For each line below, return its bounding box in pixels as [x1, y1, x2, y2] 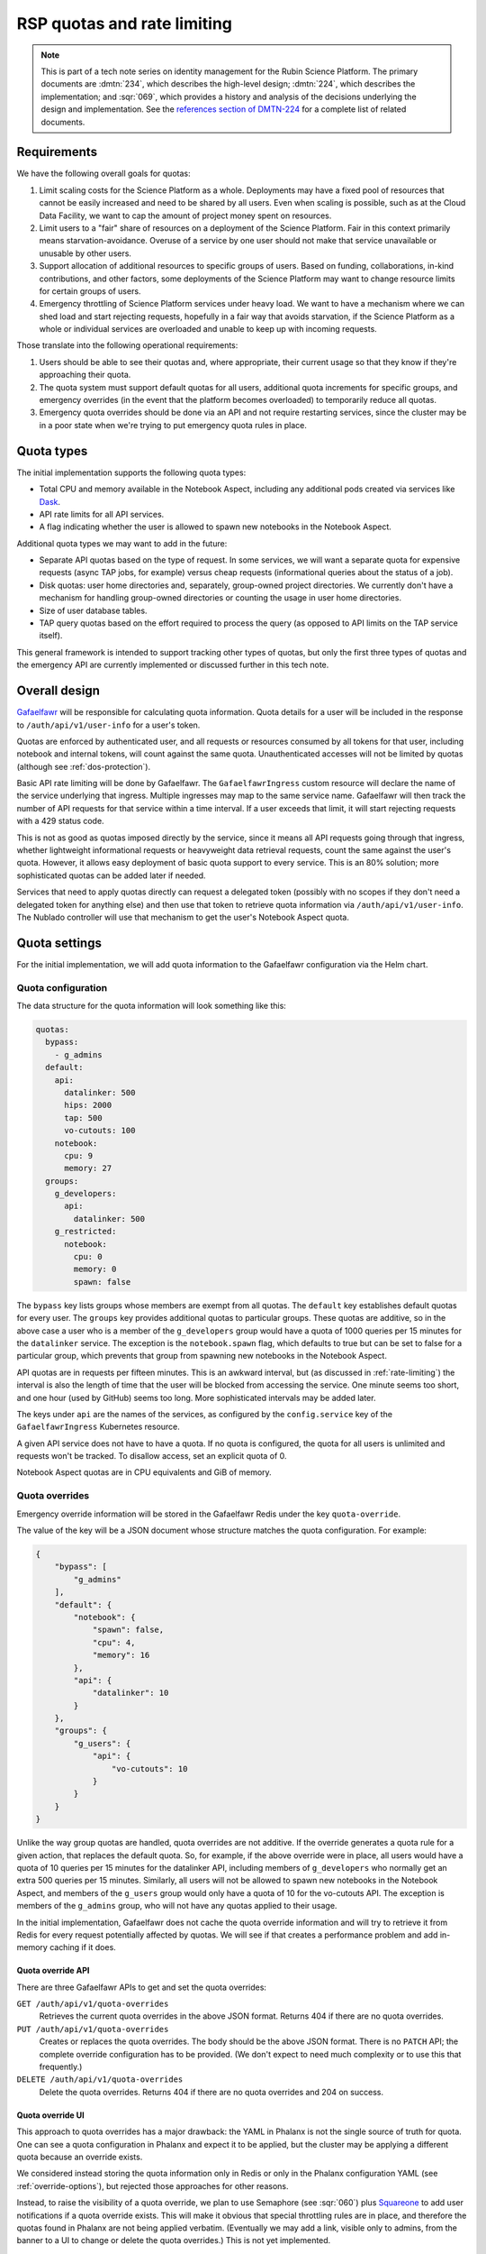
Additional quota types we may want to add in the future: [16, 537, 228, 549]
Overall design [16, 683, 101, 699]
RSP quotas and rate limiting [16, 14, 233, 33]
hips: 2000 [64, 1100, 112, 1111]
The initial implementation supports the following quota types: [16, 467, 247, 478]
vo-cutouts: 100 [64, 1125, 136, 1136]
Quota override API [16, 1965, 90, 1976]
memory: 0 [73, 1264, 117, 1275]
